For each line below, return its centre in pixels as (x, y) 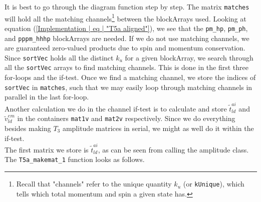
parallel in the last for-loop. (47, 97)
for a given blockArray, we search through (189, 57)
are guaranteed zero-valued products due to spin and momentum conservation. (125, 48)
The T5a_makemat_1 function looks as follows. (75, 159)
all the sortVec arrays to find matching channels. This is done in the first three (127, 67)
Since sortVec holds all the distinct (59, 57)
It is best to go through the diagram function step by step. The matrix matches (127, 6)
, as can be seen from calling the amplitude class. (173, 149)
